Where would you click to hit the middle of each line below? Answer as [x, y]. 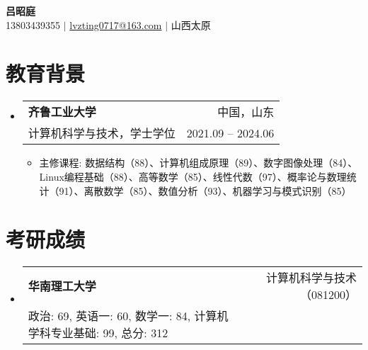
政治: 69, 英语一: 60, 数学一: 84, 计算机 [128, 316]
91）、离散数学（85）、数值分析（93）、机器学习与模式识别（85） [205, 190]
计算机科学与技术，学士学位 [102, 133]
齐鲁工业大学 [62, 112]
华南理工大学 [62, 286]
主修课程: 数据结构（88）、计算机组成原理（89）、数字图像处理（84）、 [199, 163]
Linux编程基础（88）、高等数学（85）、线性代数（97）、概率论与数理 [193, 176]
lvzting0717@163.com [116, 24]
